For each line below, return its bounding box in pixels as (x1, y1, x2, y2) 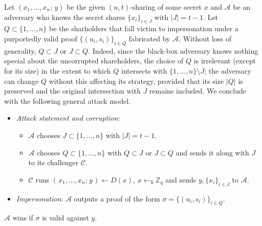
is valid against (42, 212, 89, 223)
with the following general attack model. (4, 95, 130, 106)
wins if (12, 212, 33, 223)
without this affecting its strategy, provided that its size (49, 75, 224, 86)
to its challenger (28, 157, 79, 168)
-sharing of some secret (130, 2, 202, 12)
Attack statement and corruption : (16, 112, 120, 123)
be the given (67, 2, 105, 12)
